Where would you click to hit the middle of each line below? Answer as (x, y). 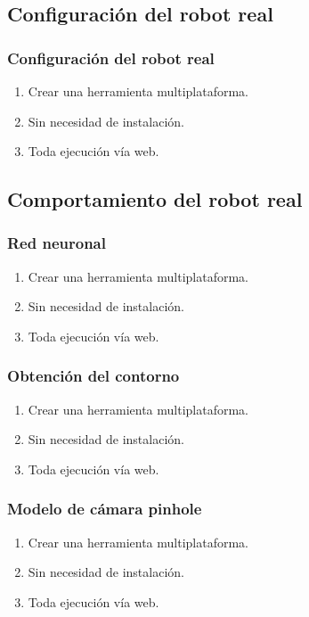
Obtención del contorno (94, 376)
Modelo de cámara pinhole (105, 509)
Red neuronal (57, 243)
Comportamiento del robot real (155, 199)
